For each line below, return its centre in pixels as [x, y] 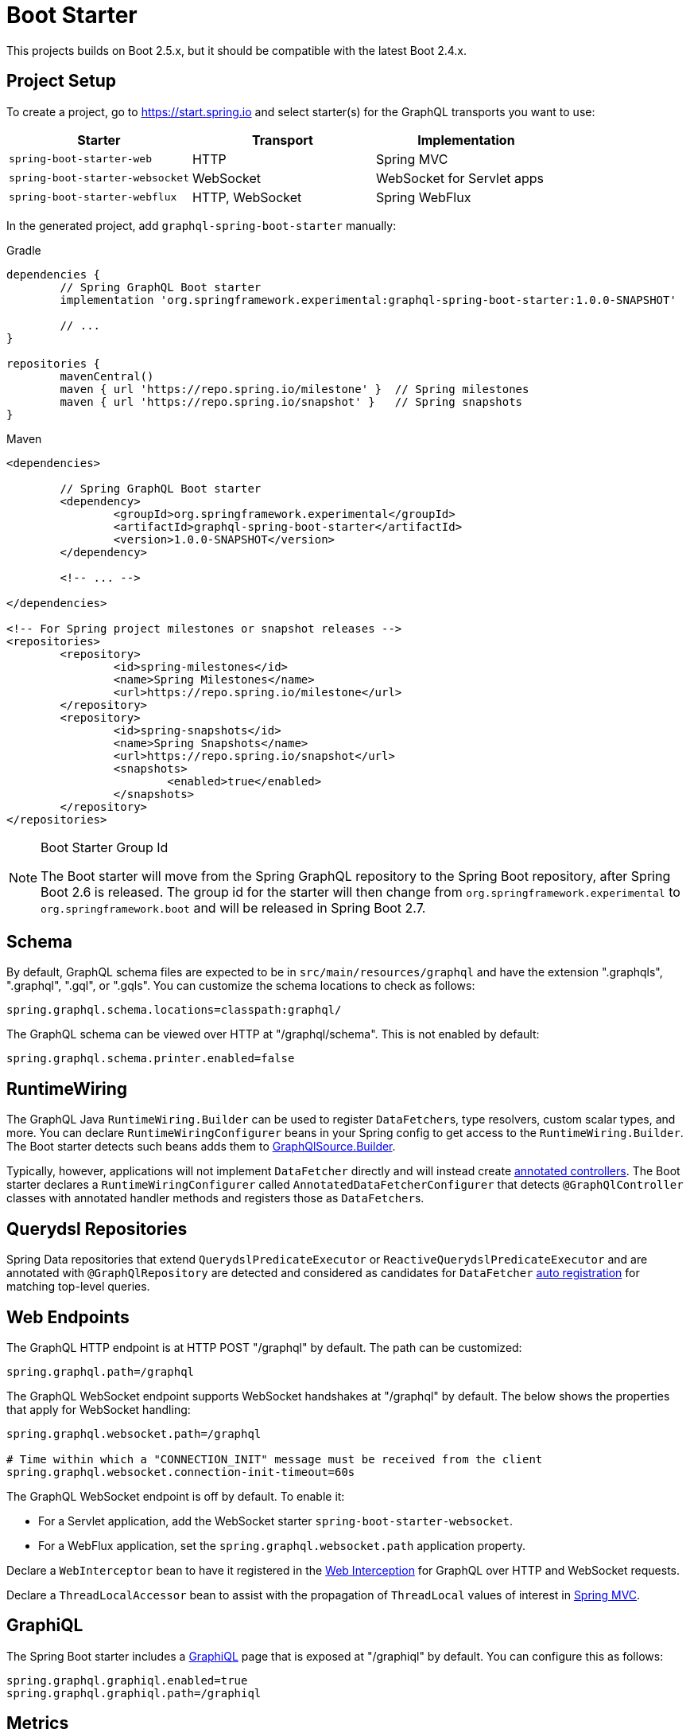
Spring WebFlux [423, 197]
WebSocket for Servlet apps [459, 178]
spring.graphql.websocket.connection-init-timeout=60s [181, 1472]
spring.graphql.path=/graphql [101, 1371]
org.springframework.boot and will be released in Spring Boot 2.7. [233, 907]
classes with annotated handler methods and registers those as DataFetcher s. [215, 1198]
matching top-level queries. [78, 1287]
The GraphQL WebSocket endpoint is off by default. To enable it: [176, 1496]
